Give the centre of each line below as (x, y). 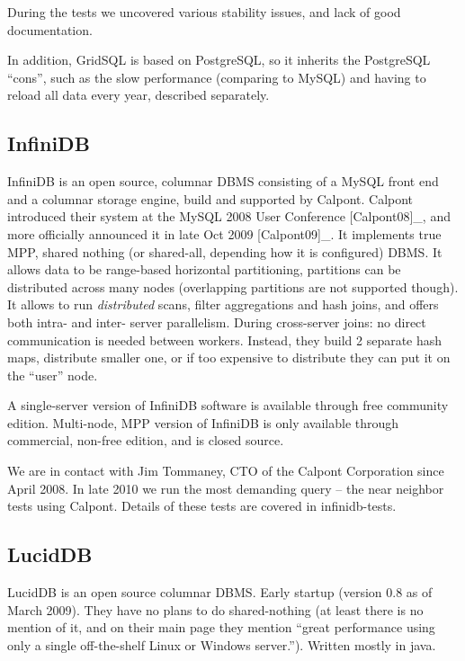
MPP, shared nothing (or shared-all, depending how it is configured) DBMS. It (225, 251)
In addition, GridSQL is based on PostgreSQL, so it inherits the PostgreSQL (219, 60)
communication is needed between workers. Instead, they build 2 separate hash (225, 339)
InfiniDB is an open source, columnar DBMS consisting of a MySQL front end (223, 181)
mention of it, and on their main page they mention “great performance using (221, 627)
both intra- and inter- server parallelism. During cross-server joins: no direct (217, 322)
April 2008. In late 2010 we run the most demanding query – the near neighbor (226, 488)
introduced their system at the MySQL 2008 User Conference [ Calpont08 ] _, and (229, 216)
